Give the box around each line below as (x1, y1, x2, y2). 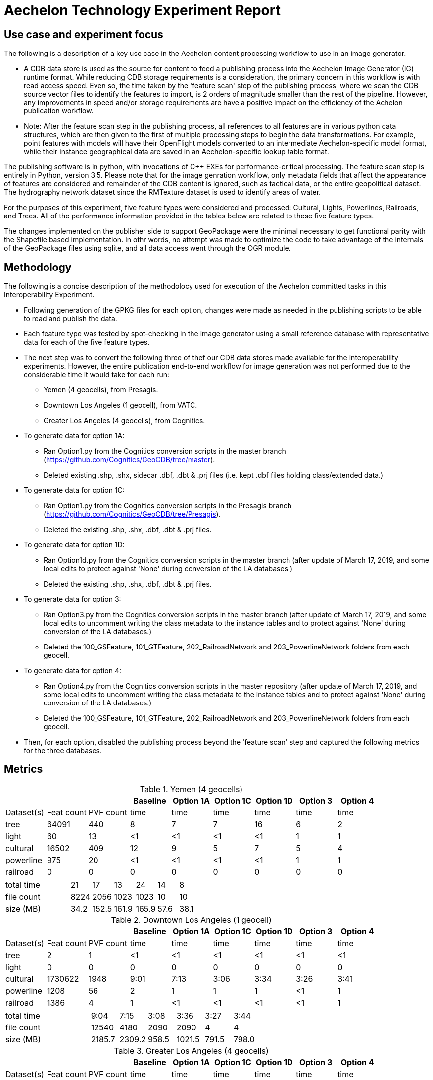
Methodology (4, 261, 72, 273)
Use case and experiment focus (4, 28, 163, 41)
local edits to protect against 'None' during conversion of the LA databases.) (44, 564, 293, 573)
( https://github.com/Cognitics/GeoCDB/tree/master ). (44, 455, 215, 464)
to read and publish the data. (24, 314, 117, 323)
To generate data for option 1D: (24, 540, 125, 549)
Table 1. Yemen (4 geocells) (140, 784, 243, 794)
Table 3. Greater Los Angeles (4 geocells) (114, 1045, 269, 1056)
